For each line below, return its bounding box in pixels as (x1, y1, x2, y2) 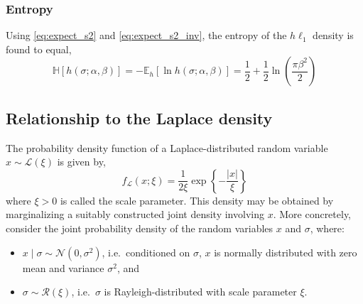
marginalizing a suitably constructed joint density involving (6, 207, 264, 222)
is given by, (57, 154, 106, 169)
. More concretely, (273, 207, 352, 222)
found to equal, (6, 41, 72, 56)
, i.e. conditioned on (102, 244, 190, 259)
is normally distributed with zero (214, 244, 357, 259)
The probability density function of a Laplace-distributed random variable (6, 140, 328, 155)
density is (313, 28, 354, 43)
